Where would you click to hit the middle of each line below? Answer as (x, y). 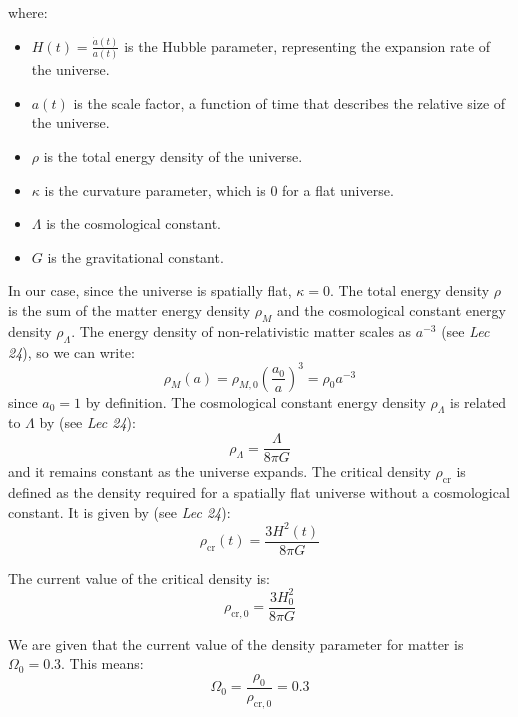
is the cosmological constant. (133, 223)
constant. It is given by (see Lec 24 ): (119, 511)
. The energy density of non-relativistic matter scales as (241, 330)
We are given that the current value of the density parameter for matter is (236, 643)
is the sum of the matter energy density (129, 309)
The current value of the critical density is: (139, 577)
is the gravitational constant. (135, 256)
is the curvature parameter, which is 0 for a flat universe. (219, 189)
